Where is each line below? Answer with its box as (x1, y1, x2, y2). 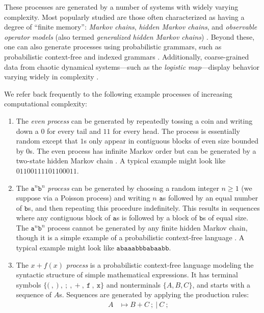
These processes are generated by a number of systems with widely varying (4, 2, 239, 12)
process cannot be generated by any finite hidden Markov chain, (47, 222, 248, 233)
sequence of (16, 289, 52, 300)
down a (16, 125, 39, 136)
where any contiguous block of (16, 212, 111, 223)
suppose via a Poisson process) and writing (16, 192, 150, 203)
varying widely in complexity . (4, 71, 99, 82)
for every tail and (47, 125, 101, 136)
